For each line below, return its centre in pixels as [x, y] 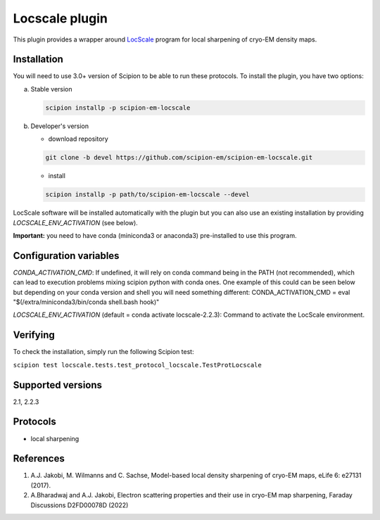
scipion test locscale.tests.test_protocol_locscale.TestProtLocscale [137, 365]
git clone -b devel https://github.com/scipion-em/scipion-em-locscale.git [179, 158]
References [39, 458]
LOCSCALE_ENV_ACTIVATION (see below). [76, 222]
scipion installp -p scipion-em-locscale [118, 108]
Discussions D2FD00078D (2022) [80, 505]
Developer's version [60, 126]
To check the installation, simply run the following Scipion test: [103, 352]
